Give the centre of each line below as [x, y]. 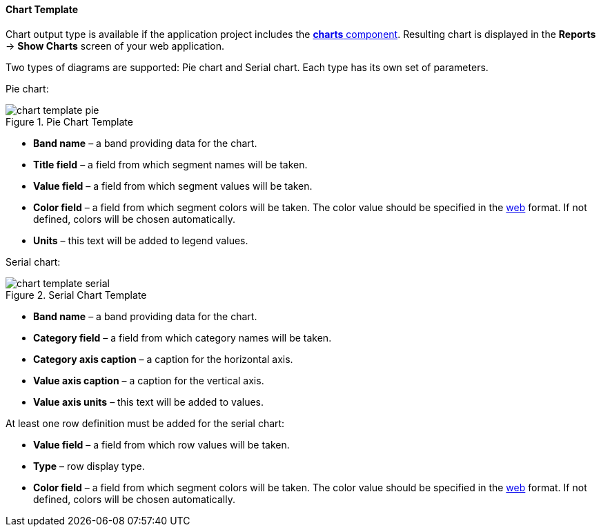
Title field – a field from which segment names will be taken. [170, 164]
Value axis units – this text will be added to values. [149, 402]
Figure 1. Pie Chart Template [69, 121]
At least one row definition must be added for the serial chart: [145, 423]
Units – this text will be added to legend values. [141, 240]
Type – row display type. [89, 466]
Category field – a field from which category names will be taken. [183, 337]
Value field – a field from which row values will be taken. [161, 444]
